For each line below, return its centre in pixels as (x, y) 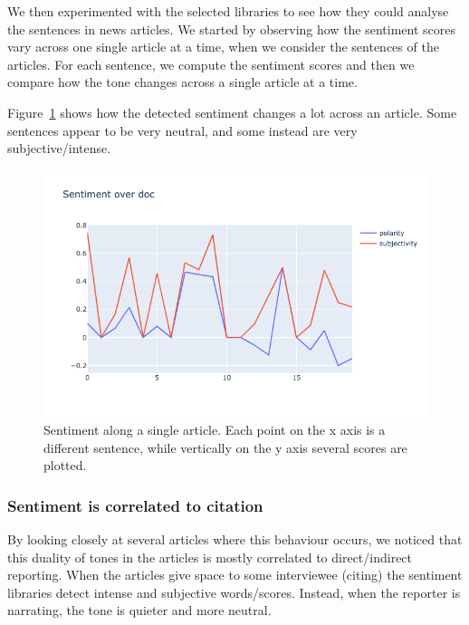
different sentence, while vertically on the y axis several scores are (225, 447)
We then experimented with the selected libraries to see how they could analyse (228, 11)
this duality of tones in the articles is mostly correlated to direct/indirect (210, 557)
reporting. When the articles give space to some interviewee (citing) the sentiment (235, 575)
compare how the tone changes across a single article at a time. (182, 82)
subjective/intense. (59, 148)
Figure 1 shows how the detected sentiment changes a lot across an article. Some (232, 112)
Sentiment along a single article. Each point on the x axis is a (215, 429)
